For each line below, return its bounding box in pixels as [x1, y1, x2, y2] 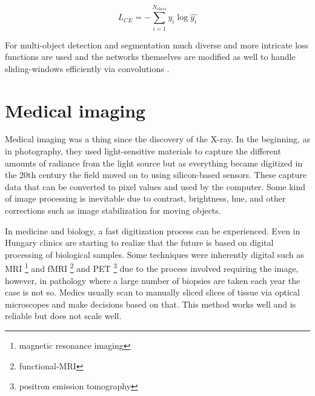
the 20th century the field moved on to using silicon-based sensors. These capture [5, 168, 307, 181]
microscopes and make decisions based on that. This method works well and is [5, 297, 296, 310]
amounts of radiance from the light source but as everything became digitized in [5, 156, 303, 169]
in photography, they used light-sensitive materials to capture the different [5, 145, 281, 157]
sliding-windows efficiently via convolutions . [5, 62, 170, 74]
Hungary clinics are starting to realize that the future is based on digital [5, 236, 274, 249]
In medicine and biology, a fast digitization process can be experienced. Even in [5, 224, 300, 237]
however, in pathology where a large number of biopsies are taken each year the [5, 274, 300, 286]
